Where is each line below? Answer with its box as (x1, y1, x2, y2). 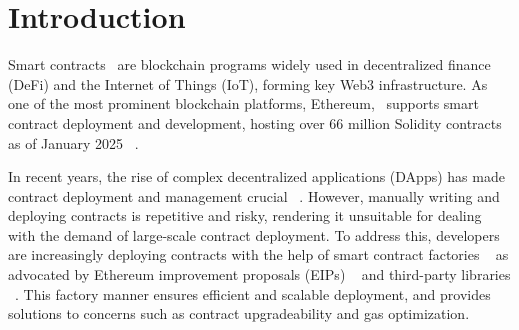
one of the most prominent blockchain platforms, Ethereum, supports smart (8, 93, 479, 114)
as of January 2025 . (8, 132, 139, 153)
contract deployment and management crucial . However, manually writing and (8, 185, 500, 206)
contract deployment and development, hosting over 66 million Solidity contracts (8, 112, 502, 133)
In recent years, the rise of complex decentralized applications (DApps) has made (8, 166, 505, 187)
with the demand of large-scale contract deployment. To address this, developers (8, 224, 500, 245)
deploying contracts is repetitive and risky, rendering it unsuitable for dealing (8, 205, 482, 226)
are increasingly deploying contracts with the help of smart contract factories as (8, 244, 509, 265)
